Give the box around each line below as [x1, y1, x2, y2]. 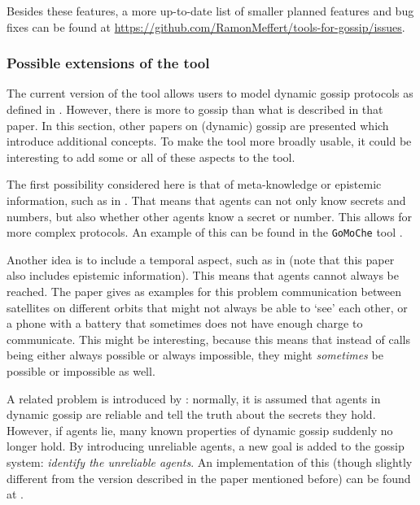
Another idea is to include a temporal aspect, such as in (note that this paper [7, 250, 395, 268]
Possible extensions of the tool [7, 53, 210, 73]
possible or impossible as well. [7, 362, 155, 379]
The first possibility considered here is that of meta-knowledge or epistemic [7, 176, 382, 193]
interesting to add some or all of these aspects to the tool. [7, 148, 295, 165]
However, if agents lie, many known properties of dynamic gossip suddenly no [7, 421, 393, 438]
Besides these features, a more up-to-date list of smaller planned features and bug [7, 2, 414, 19]
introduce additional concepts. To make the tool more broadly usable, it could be [7, 133, 412, 150]
